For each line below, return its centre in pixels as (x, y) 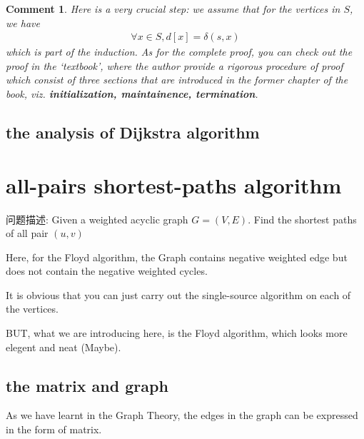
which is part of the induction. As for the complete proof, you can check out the (179, 52)
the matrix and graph (87, 385)
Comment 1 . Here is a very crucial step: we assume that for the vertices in (173, 9)
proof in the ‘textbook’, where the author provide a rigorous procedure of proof (175, 65)
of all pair (27, 233)
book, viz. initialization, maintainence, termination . (132, 94)
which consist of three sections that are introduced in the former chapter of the (177, 80)
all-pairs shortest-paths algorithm (174, 185)
